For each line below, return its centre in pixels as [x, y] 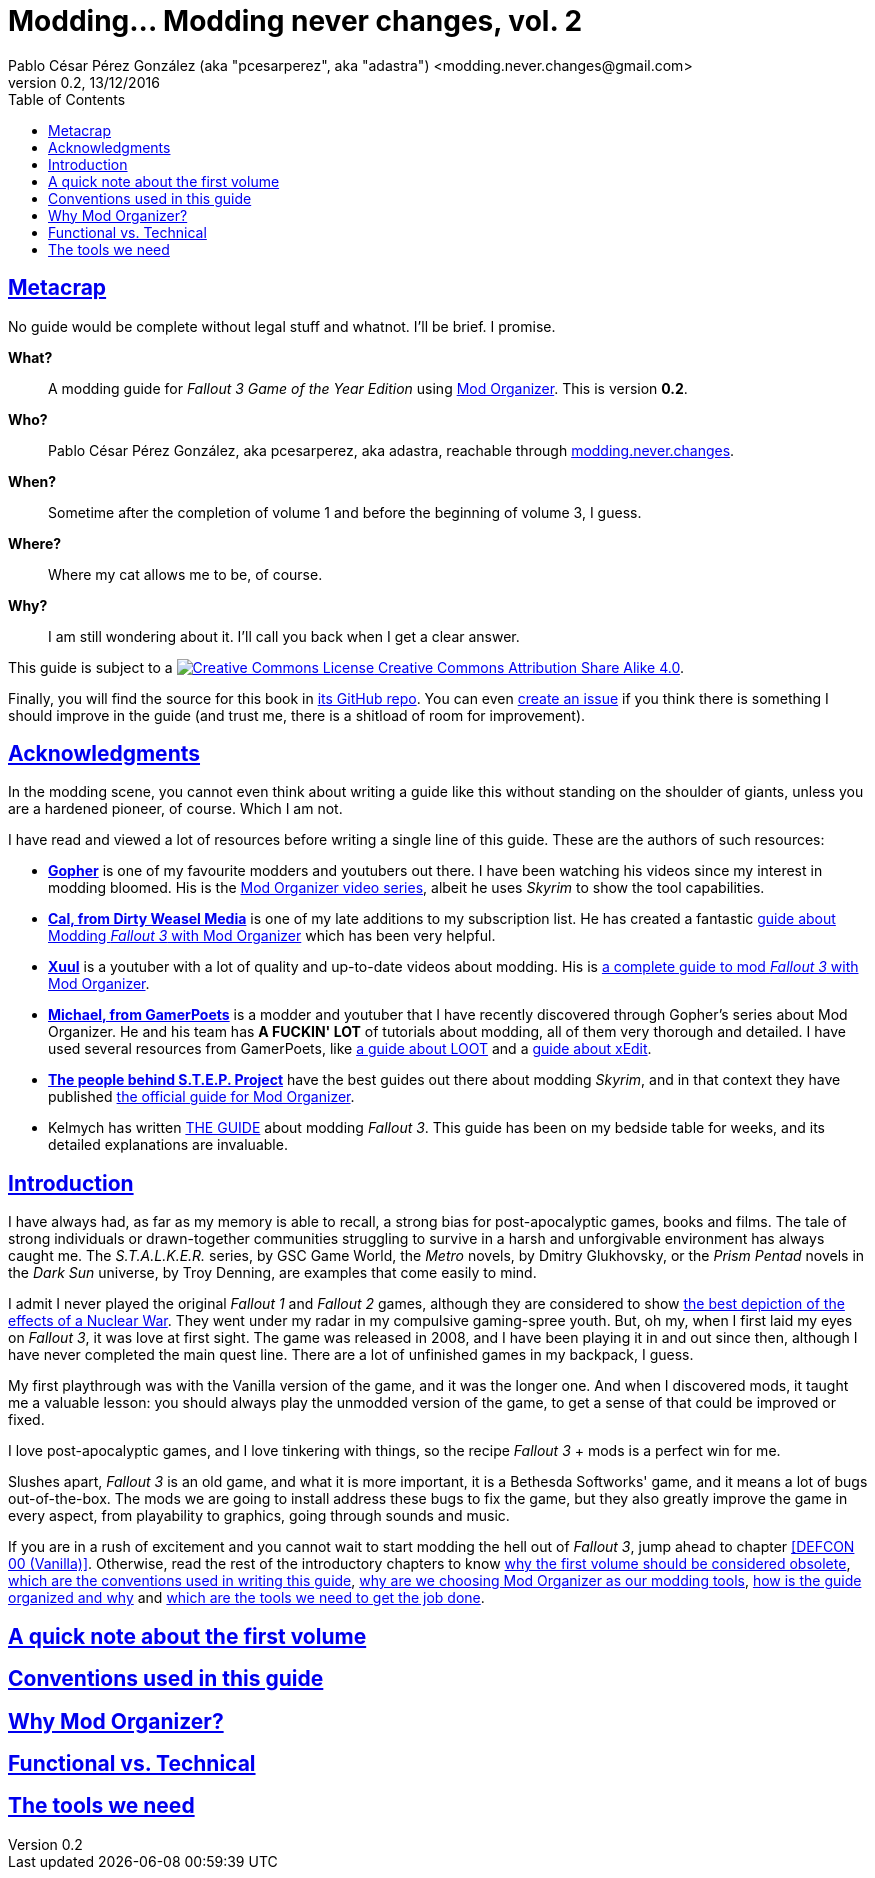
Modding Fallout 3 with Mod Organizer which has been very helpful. [272, 936]
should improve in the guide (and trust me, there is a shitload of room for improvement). [297, 715]
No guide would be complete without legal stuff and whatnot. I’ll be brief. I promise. [282, 326]
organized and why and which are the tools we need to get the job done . [246, 1598]
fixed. [26, 1420]
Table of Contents [67, 99]
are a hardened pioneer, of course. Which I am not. [175, 809]
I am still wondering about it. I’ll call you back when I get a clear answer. [284, 636]
